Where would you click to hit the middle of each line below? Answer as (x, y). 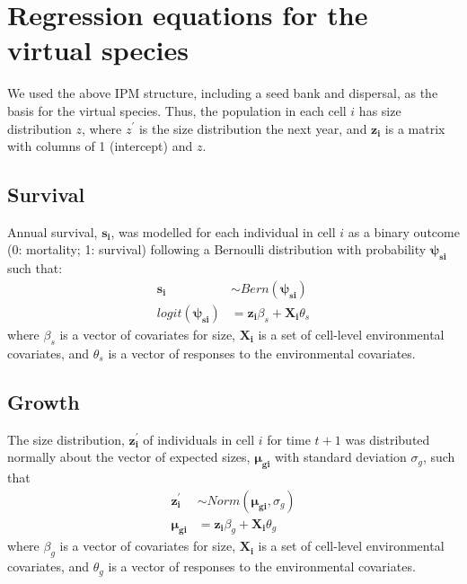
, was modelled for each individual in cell (223, 231)
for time (289, 439)
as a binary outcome (404, 231)
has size (380, 110)
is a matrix (415, 128)
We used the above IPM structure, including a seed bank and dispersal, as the (223, 93)
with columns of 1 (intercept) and (100, 146)
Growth (44, 401)
